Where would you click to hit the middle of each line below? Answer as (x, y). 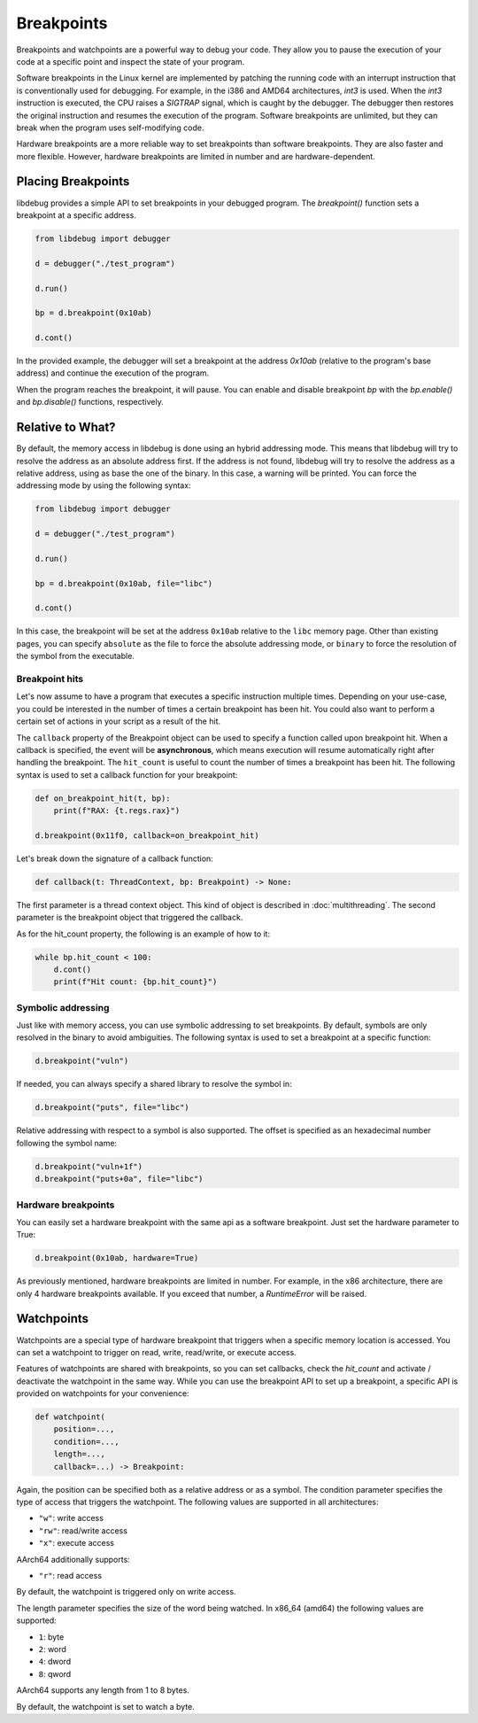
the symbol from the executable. (75, 656)
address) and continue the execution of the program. (113, 373)
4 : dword (55, 1662)
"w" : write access (71, 1518)
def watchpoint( (70, 1417)
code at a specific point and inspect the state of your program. (131, 61)
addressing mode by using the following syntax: (104, 485)
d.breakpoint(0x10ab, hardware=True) (117, 1258)
